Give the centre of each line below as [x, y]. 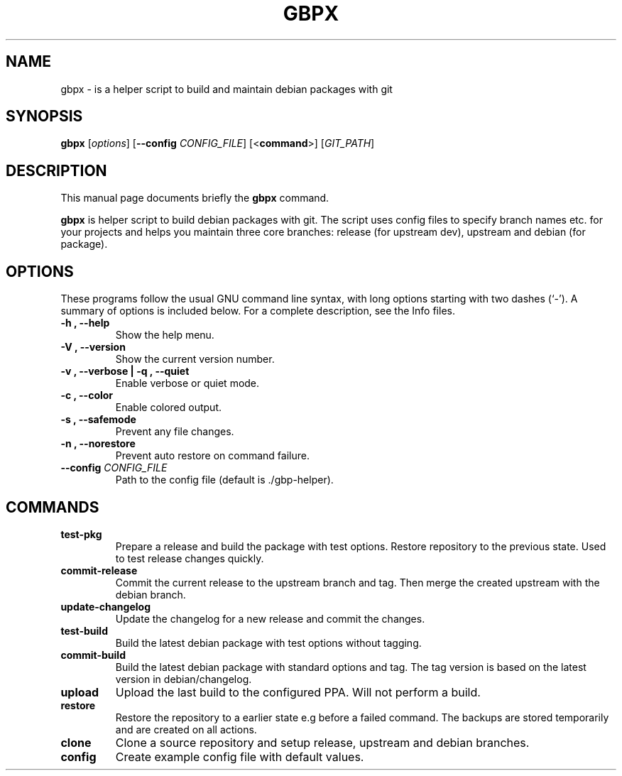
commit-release [99, 570]
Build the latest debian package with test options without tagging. [268, 643]
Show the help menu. [165, 335]
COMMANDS [53, 507]
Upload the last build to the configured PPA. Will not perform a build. [298, 692]
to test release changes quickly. [190, 558]
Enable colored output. [169, 408]
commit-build [93, 655]
